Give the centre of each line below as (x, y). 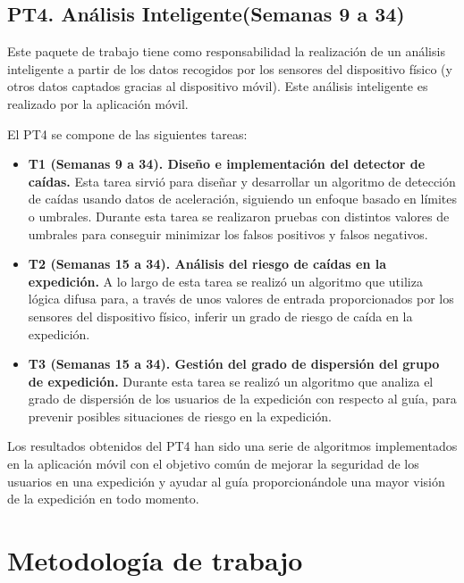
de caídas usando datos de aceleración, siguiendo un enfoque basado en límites (243, 199)
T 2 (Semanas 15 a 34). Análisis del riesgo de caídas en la (207, 264)
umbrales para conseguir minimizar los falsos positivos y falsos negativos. (228, 233)
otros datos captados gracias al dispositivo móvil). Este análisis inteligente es (218, 86)
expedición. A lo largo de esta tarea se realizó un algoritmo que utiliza (225, 281)
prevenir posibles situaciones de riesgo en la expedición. (180, 416)
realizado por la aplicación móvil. (98, 103)
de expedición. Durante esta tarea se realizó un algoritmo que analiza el (231, 381)
